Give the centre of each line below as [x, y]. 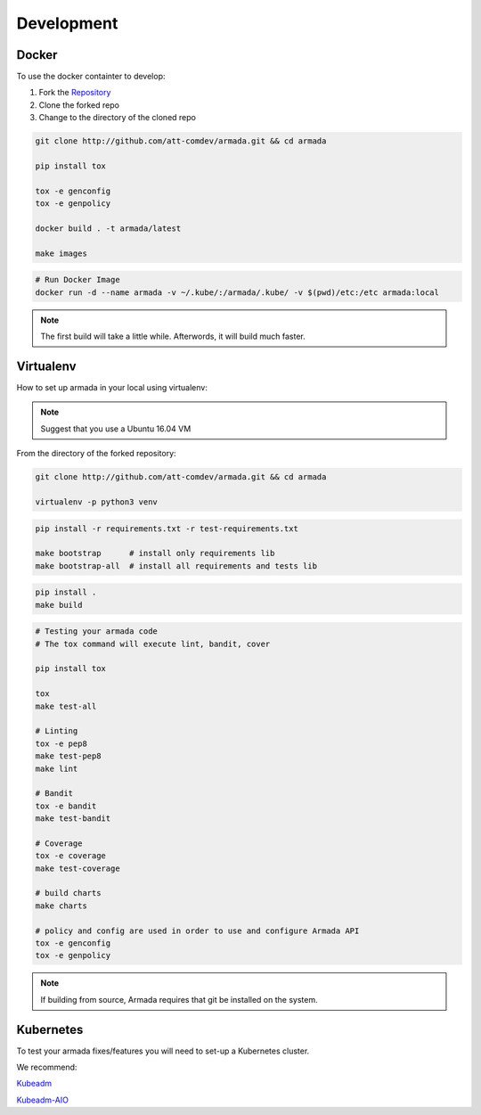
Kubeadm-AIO [42, 1100]
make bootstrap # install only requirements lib [155, 553]
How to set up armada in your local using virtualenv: [112, 387]
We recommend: [47, 1067]
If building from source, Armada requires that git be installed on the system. [179, 999]
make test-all [66, 706]
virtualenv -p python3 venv [96, 502]
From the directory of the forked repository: [97, 454]
